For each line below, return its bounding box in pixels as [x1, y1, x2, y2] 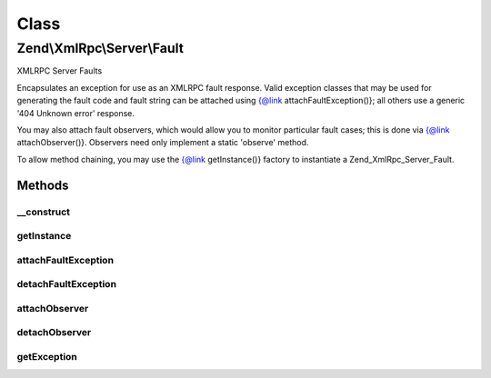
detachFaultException [16, 278, 117, 291]
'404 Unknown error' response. [16, 107, 135, 118]
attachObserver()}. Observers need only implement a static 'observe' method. [16, 137, 309, 148]
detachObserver [16, 326, 92, 339]
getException [16, 350, 77, 363]
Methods [16, 177, 69, 193]
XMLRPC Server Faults [16, 65, 103, 76]
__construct [16, 205, 71, 218]
